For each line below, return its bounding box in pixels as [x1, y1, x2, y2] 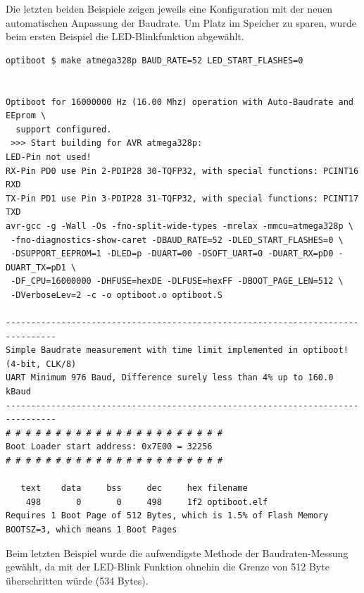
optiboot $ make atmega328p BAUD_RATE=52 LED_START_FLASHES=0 [6, 55, 303, 65]
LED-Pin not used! [6, 151, 92, 162]
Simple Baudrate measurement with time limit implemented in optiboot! [6, 345, 349, 356]
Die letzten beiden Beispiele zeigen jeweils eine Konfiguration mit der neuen [6, 1, 333, 15]
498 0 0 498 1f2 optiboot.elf [25, 497, 268, 507]
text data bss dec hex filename [20, 483, 248, 494]
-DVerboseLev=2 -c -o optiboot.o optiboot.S [11, 289, 222, 300]
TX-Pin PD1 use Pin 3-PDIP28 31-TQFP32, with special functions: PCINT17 [6, 193, 359, 204]
